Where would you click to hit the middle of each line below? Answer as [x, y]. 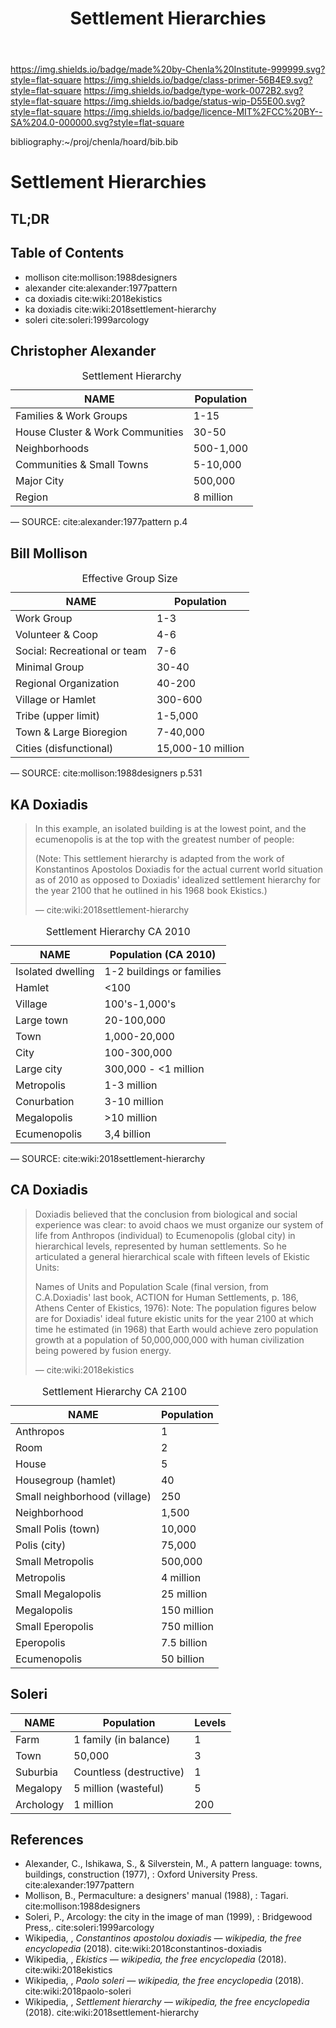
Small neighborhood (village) [83, 1496]
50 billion [182, 1659]
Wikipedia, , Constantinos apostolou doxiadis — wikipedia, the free [163, 1938]
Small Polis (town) [57, 1529]
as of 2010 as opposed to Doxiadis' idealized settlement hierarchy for [177, 880]
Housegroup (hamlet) [66, 1480]
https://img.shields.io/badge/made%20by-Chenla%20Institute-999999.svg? [168, 69]
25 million [184, 1594]
